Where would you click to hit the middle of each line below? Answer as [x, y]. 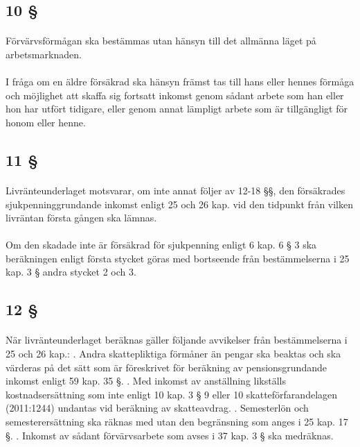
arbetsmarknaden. [44, 54]
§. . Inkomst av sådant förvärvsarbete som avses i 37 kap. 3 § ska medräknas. [170, 435]
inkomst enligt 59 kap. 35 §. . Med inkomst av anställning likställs [146, 381]
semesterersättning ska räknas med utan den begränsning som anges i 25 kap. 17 [177, 421]
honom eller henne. [46, 122]
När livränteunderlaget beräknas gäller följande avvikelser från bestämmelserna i [177, 340]
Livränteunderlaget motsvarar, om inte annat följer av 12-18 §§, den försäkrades [175, 190]
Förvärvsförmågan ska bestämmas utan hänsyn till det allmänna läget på [161, 41]
